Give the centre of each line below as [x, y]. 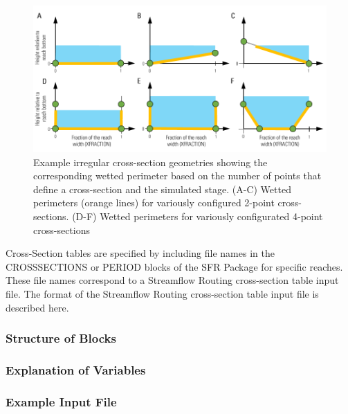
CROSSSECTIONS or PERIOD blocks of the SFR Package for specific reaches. [174, 266]
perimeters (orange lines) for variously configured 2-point [154, 202]
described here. [37, 307]
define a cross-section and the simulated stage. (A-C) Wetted [162, 189]
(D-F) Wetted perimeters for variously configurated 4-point [198, 216]
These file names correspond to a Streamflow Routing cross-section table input [172, 280]
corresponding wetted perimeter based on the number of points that [177, 175]
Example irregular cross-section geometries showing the [150, 162]
